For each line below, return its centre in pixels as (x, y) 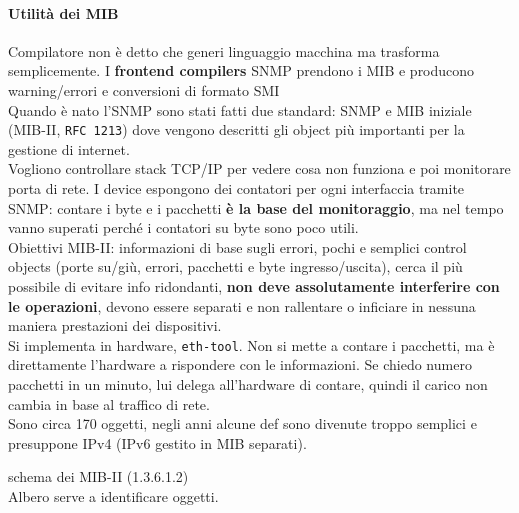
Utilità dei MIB (63, 12)
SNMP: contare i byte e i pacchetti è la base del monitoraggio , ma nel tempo (256, 207)
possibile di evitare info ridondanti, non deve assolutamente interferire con (254, 285)
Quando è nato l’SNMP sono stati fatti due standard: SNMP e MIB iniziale (240, 109)
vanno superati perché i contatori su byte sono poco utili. (183, 227)
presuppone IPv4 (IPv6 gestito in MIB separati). (157, 442)
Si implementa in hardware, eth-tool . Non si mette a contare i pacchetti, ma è (251, 344)
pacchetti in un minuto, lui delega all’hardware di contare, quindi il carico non (248, 384)
